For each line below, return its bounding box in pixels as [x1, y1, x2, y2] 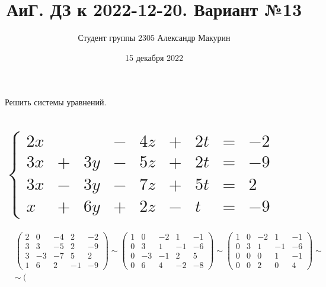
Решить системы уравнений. [5, 96, 107, 108]
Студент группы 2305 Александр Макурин [78, 31, 231, 44]
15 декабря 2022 [124, 51, 184, 63]
